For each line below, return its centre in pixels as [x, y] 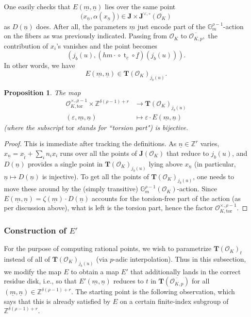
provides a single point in [65, 163]
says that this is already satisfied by [57, 301]
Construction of [35, 230]
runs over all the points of [98, 153]
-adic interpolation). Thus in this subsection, [180, 259]
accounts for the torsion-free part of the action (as [166, 198]
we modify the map [33, 271]
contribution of [26, 45]
